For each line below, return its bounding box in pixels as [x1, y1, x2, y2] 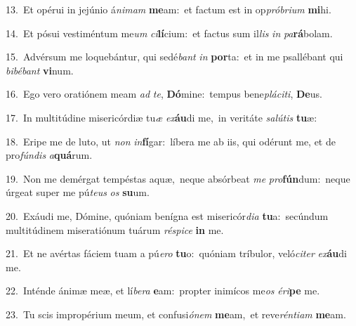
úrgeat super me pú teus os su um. [6, 185, 150, 200]
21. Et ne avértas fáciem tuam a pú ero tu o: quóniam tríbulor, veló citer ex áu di [6, 246, 347, 261]
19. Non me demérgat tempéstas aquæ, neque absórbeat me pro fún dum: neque [6, 171, 350, 185]
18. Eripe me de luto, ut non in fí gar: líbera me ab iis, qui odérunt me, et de [6, 133, 336, 148]
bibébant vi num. [6, 63, 74, 77]
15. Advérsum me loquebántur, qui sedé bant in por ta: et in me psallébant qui [6, 49, 343, 64]
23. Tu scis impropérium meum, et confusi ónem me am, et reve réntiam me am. [6, 306, 346, 321]
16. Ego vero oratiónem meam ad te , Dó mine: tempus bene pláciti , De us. [6, 86, 322, 101]
